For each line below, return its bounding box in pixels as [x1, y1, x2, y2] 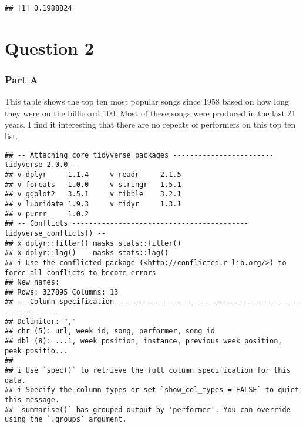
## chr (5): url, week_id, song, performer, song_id [5, 327, 215, 336]
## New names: [5, 278, 60, 287]
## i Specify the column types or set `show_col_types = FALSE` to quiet [5, 386, 299, 394]
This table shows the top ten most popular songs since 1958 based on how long [5, 95, 289, 108]
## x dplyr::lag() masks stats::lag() [5, 249, 169, 258]
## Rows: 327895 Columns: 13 [5, 287, 119, 296]
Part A [5, 72, 39, 86]
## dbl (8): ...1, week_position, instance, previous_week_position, [5, 337, 282, 346]
